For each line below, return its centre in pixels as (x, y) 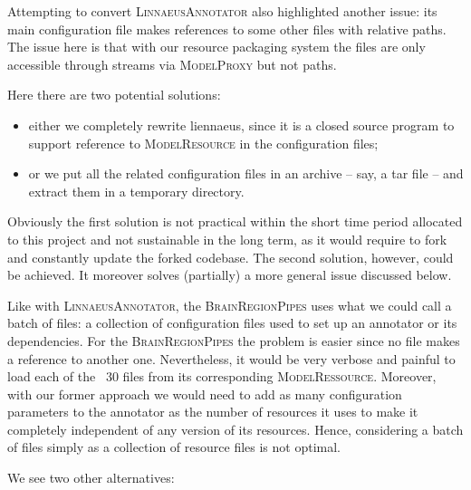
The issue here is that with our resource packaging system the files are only (216, 47)
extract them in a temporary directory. (136, 191)
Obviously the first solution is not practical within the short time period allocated (235, 221)
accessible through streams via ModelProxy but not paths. (172, 64)
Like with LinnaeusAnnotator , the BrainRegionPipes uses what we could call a (230, 305)
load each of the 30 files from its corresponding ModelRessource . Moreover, (222, 376)
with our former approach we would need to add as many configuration (205, 394)
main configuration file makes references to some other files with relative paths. (227, 29)
